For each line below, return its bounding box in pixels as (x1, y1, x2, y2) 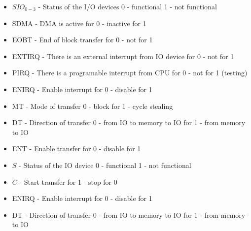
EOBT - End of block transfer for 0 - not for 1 (12, 34, 153, 45)
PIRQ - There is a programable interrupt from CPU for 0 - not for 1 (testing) (12, 67, 248, 78)
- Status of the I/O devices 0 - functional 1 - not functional (38, 1, 217, 11)
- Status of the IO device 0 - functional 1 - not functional (19, 160, 191, 170)
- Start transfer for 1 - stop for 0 (19, 176, 117, 187)
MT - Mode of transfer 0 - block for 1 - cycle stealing (12, 100, 173, 111)
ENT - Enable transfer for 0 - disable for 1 (12, 143, 141, 154)
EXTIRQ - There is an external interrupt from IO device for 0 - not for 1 (12, 51, 234, 61)
